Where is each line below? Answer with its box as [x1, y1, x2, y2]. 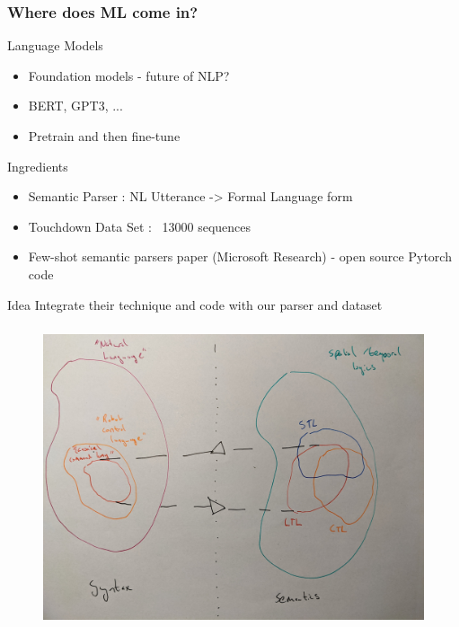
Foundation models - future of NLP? [28, 66, 230, 84]
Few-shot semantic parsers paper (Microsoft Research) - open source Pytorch [28, 247, 452, 266]
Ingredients [7, 156, 68, 175]
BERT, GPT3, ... [28, 96, 123, 115]
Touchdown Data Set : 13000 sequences [28, 216, 252, 235]
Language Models [7, 36, 103, 55]
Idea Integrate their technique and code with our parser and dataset [7, 295, 383, 313]
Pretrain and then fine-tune [28, 127, 181, 145]
